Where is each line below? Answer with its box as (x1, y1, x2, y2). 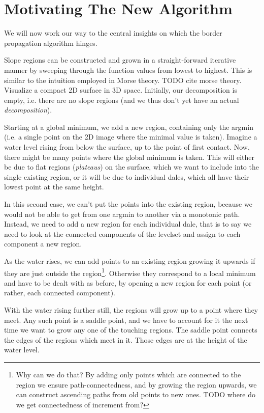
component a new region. (4, 238, 82, 249)
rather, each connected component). (4, 287, 116, 298)
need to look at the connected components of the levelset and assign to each (4, 228, 241, 239)
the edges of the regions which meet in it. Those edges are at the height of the (4, 334, 247, 345)
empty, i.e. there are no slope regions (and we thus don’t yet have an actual (4, 94, 239, 105)
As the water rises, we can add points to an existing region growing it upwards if (4, 256, 255, 266)
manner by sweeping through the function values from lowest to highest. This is (4, 64, 252, 75)
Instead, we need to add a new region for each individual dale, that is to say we (4, 218, 252, 229)
